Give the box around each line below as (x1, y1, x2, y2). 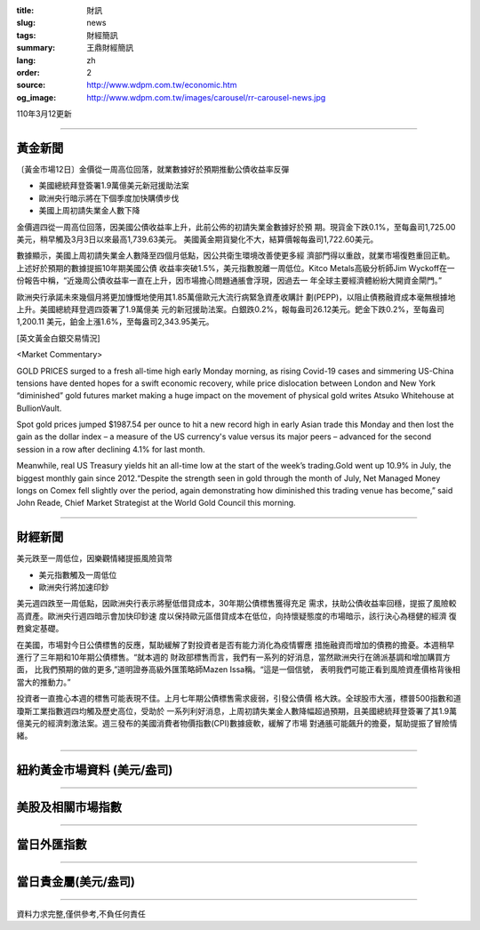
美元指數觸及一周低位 (38, 569, 117, 580)
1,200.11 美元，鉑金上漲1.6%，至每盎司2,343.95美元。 (16, 317, 214, 327)
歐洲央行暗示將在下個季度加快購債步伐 (38, 192, 180, 204)
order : (16, 67, 40, 77)
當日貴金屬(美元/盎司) (16, 874, 135, 889)
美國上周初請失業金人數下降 (38, 205, 140, 216)
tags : (16, 29, 36, 40)
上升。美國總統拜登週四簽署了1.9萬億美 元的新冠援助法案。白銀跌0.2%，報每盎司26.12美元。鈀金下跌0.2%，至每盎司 (16, 303, 444, 315)
